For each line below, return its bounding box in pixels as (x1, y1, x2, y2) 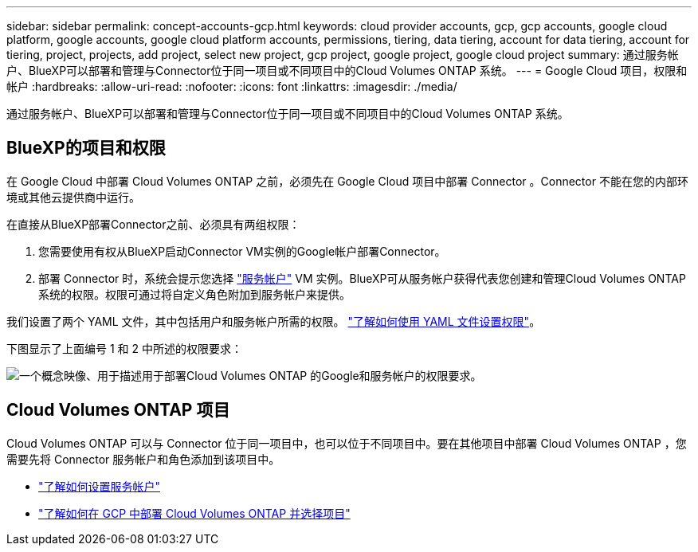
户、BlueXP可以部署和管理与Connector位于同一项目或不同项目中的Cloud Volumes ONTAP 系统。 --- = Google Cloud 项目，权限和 (6, 64, 688, 77)
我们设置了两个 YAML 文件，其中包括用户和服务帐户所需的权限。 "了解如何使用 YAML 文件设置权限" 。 (6, 314, 541, 328)
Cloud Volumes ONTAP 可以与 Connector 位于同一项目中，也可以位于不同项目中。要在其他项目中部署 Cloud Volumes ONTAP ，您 (6, 436, 687, 450)
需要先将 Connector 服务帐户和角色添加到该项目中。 (6, 452, 280, 466)
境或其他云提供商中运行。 (6, 190, 140, 204)
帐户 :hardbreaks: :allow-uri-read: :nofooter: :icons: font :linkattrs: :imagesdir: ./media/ (6, 80, 457, 93)
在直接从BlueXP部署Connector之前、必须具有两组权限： (6, 217, 300, 231)
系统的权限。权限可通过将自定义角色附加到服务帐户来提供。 (38, 287, 351, 301)
